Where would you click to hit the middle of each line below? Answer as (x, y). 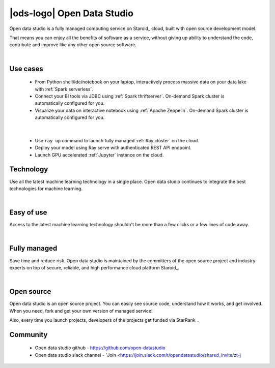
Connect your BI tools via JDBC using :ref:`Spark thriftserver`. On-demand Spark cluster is (130, 96)
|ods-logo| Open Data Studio (71, 13)
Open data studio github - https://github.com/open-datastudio (100, 348)
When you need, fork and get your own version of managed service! (81, 311)
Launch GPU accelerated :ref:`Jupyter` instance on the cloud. (99, 155)
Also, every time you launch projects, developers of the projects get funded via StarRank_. (104, 320)
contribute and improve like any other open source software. (73, 45)
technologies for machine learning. (46, 189)
